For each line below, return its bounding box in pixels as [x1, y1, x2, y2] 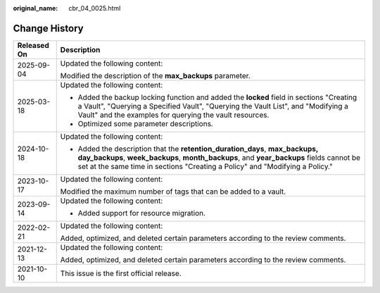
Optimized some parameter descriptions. [77, 118, 214, 128]
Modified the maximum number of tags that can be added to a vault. [60, 187, 286, 197]
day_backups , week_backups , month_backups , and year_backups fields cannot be [77, 152, 361, 162]
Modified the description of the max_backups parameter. [60, 70, 251, 80]
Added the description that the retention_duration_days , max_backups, [77, 144, 319, 154]
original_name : [13, 4, 58, 12]
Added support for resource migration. [77, 208, 206, 218]
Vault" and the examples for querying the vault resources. [77, 110, 270, 120]
